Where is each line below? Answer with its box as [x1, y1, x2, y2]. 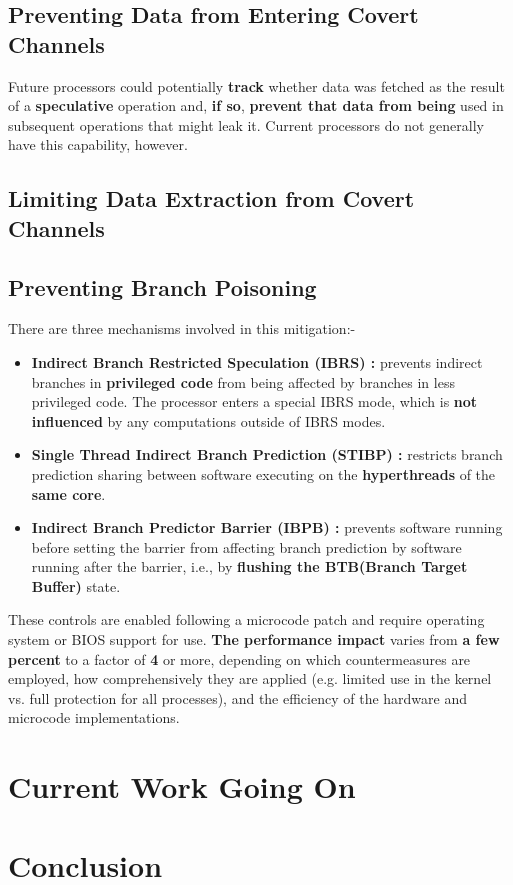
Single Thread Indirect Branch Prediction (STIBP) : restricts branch [31, 444, 503, 465]
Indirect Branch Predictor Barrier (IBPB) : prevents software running [31, 517, 503, 538]
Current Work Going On [8, 766, 356, 807]
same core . [31, 483, 106, 504]
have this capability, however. [8, 134, 188, 155]
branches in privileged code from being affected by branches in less [31, 371, 455, 392]
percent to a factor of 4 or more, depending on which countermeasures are [8, 648, 471, 669]
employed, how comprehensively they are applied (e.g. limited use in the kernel [8, 668, 492, 689]
